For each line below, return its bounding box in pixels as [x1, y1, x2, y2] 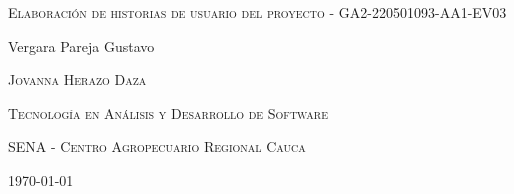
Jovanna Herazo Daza [8, 69, 147, 90]
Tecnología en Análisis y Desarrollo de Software [8, 102, 328, 123]
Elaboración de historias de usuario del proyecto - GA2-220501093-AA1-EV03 [8, 2, 507, 22]
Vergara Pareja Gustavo [8, 35, 155, 56]
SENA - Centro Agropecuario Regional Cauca [8, 136, 306, 157]
